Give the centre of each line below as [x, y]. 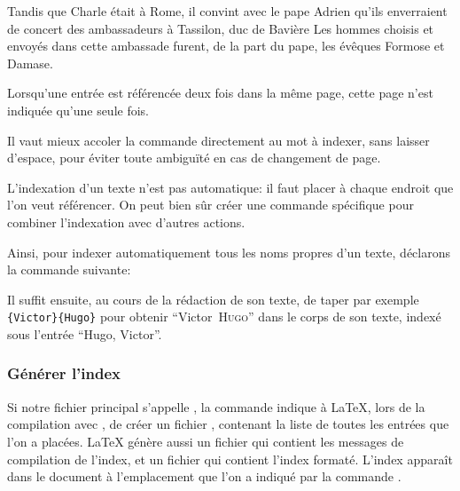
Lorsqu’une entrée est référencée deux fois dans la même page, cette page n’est [220, 93]
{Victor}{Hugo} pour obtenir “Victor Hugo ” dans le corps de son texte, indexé [224, 317]
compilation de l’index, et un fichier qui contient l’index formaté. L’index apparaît [230, 459]
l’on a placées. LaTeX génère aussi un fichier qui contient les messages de [206, 441]
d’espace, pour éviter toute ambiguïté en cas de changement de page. [194, 158]
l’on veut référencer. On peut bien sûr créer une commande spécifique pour [211, 205]
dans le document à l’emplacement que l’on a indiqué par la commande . [204, 476]
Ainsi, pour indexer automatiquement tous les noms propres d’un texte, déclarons [229, 252]
